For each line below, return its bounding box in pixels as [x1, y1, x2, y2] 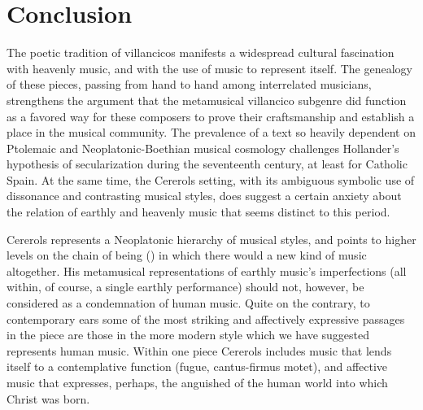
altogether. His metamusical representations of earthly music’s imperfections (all [7, 262, 407, 279]
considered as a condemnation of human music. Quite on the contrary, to [7, 294, 370, 312]
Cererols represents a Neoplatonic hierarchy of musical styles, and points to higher [7, 230, 416, 247]
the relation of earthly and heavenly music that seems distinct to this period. [7, 203, 390, 220]
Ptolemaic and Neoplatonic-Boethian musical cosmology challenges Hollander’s [7, 139, 399, 156]
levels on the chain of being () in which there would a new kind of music [7, 246, 367, 264]
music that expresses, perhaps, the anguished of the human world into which [7, 374, 388, 390]
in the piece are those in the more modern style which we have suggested [7, 326, 370, 343]
